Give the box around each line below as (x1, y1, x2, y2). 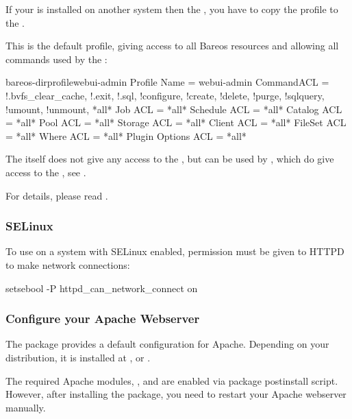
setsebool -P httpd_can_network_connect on (5, 280, 198, 295)
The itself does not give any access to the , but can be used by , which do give (5, 152, 334, 166)
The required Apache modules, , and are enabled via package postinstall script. (5, 373, 338, 387)
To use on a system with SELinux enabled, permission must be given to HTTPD (5, 244, 344, 259)
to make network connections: (5, 257, 130, 272)
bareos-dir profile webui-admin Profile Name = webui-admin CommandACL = (5, 75, 329, 89)
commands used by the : (5, 51, 108, 66)
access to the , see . (5, 165, 86, 179)
